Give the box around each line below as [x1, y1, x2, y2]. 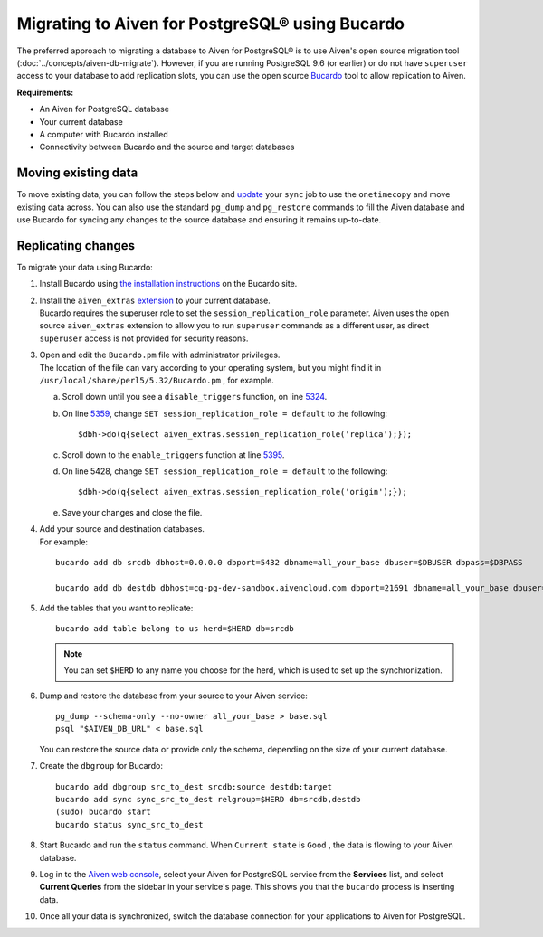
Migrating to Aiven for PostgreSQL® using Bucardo [16, 14, 405, 33]
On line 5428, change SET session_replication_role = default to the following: [62, 466, 388, 477]
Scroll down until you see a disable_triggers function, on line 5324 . [62, 392, 328, 402]
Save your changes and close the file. [62, 506, 203, 517]
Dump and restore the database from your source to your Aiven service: [39, 690, 308, 701]
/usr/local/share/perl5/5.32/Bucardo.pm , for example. [39, 375, 275, 385]
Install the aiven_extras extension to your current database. [39, 295, 271, 306]
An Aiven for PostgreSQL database [39, 104, 169, 115]
